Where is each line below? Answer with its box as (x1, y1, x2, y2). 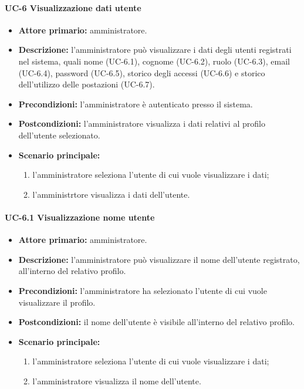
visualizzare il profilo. (18, 296, 96, 308)
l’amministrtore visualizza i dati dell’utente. (32, 188, 190, 200)
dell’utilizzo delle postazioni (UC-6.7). (18, 78, 155, 90)
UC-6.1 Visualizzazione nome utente (5, 211, 155, 223)
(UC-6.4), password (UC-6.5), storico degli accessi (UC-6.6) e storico (18, 66, 265, 79)
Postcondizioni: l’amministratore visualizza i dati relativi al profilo (18, 117, 265, 130)
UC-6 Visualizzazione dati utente (5, 1, 141, 13)
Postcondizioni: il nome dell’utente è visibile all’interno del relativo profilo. (18, 316, 295, 328)
